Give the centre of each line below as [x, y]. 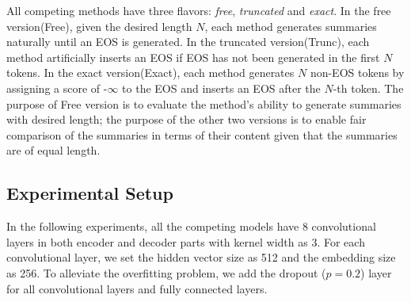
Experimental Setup [90, 193]
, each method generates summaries [291, 26]
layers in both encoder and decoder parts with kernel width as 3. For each [186, 241]
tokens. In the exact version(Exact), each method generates [150, 73]
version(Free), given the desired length [99, 26]
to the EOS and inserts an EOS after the [221, 88]
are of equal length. [53, 150]
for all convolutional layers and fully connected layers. [137, 288]
